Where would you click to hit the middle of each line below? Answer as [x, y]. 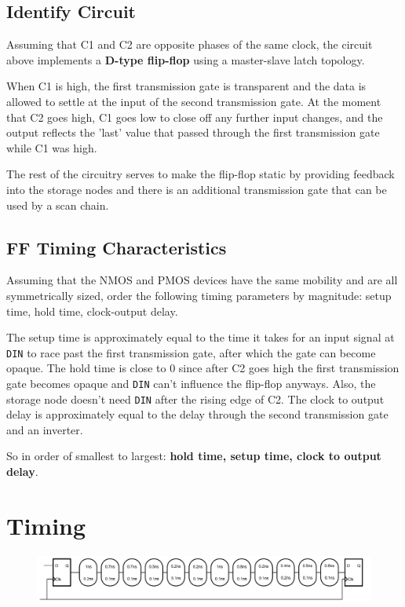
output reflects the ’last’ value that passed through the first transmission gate [193, 132]
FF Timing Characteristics [117, 247]
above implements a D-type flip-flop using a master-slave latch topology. [186, 59]
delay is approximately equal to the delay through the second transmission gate [197, 414]
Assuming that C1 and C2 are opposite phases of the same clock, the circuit [190, 44]
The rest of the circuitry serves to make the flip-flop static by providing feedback [201, 174]
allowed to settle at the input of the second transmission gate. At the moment [194, 101]
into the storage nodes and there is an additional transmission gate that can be [197, 189]
